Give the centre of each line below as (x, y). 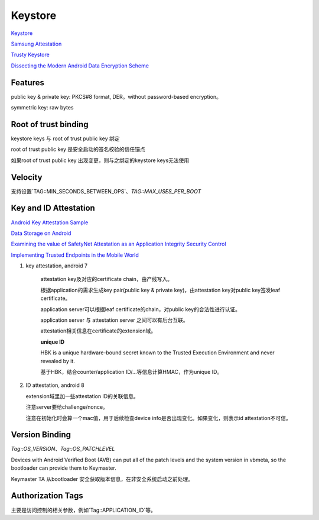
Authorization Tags (47, 496)
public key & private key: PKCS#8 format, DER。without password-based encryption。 (116, 96)
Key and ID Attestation (53, 208)
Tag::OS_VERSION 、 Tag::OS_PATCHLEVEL (63, 449)
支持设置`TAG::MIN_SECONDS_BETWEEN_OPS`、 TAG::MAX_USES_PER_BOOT (106, 191)
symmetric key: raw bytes (42, 108)
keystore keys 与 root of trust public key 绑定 (65, 138)
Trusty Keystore (30, 55)
